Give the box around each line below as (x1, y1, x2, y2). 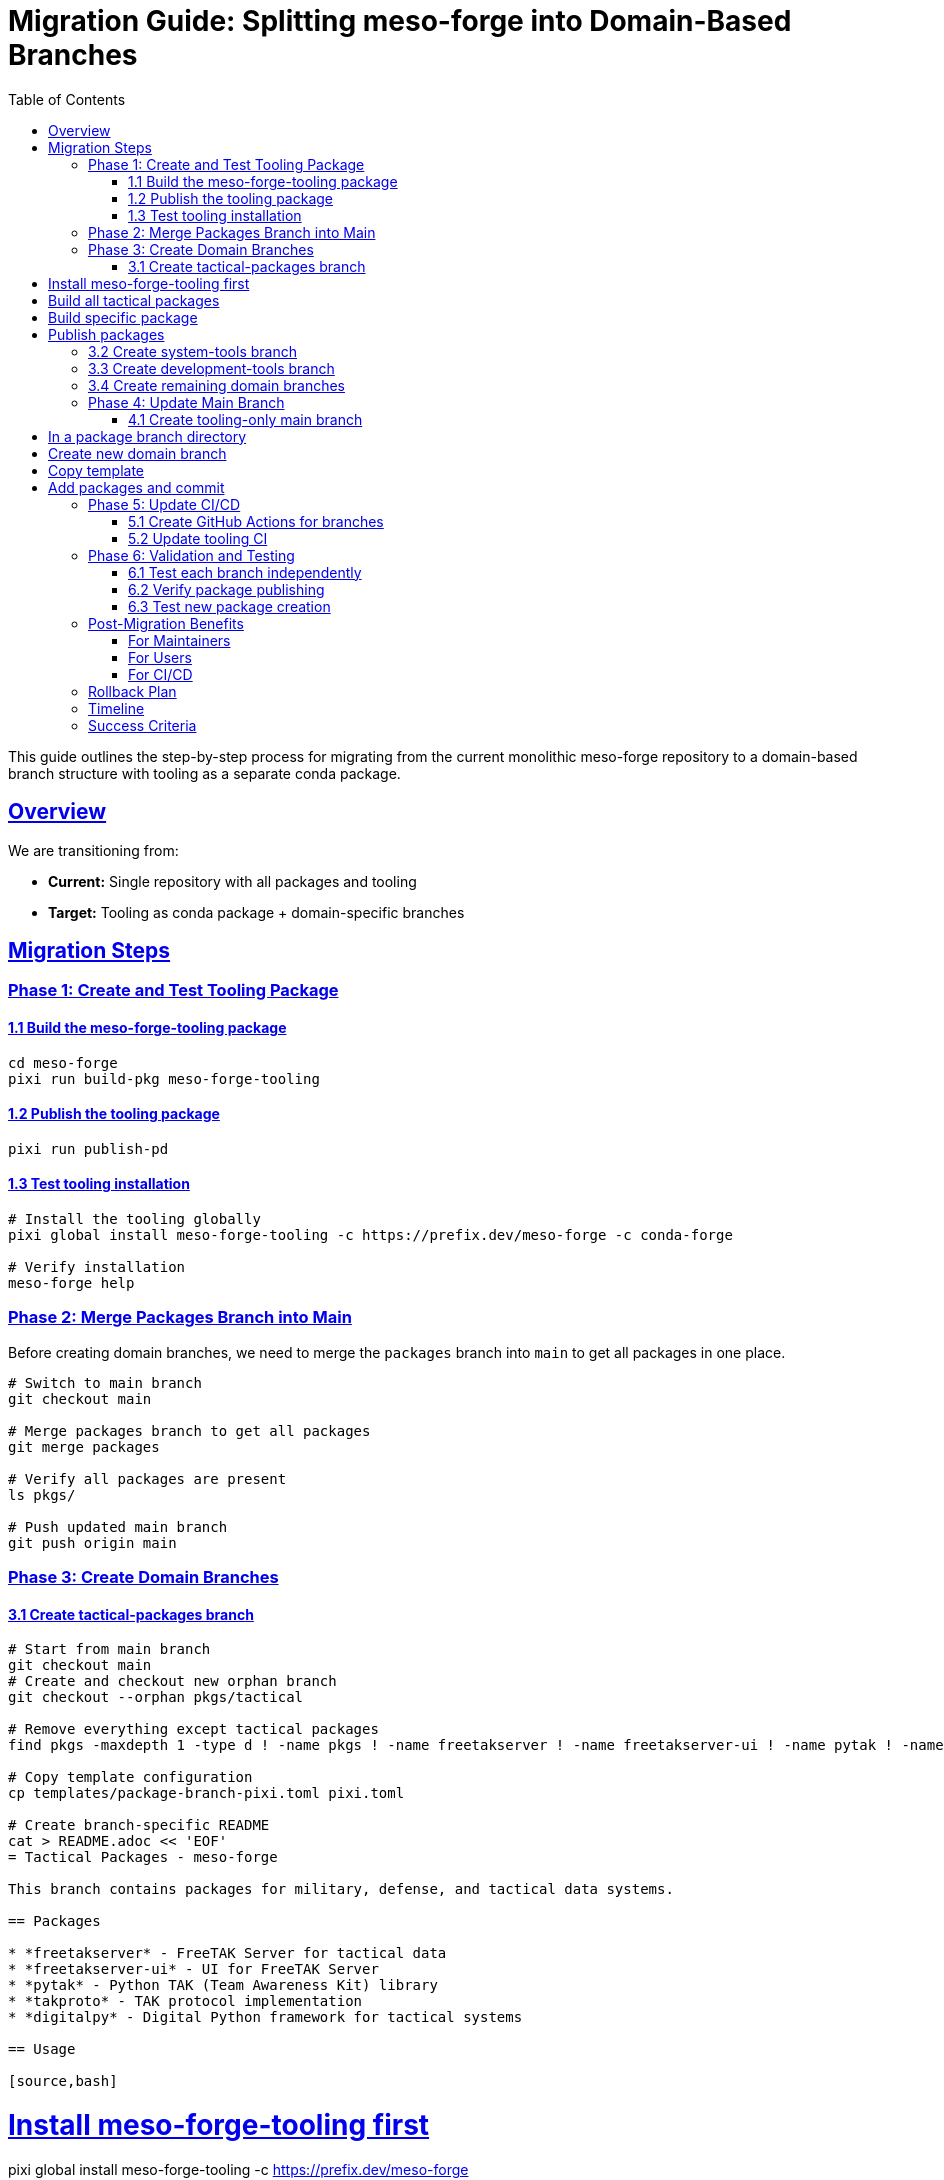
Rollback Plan (88, 682, 177, 700)
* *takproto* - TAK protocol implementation (8, 1993, 363, 2010)
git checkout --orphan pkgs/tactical (8, 1689, 304, 1706)
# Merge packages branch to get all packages (8, 1422, 371, 1439)
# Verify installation (8, 1259, 186, 1276)
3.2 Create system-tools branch (88, 342, 297, 360)
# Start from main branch (8, 1641, 211, 1658)
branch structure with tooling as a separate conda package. (8, 764, 401, 782)
